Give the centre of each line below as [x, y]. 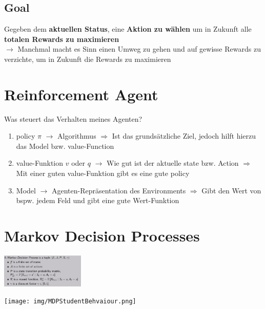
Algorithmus [77, 136]
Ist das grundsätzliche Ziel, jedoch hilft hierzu [184, 136]
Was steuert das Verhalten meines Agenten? [73, 118]
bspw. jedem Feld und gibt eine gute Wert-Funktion [98, 200]
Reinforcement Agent [81, 94]
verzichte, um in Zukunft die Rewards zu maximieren [88, 59]
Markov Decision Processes [102, 236]
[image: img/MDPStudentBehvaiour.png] [70, 302]
